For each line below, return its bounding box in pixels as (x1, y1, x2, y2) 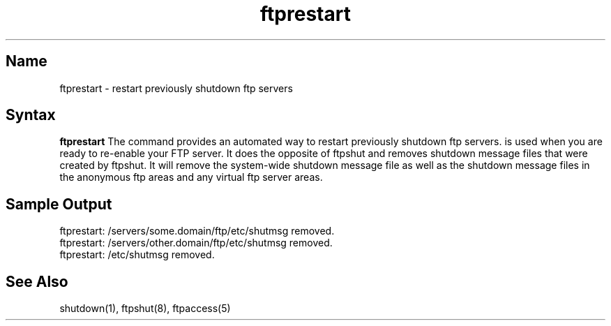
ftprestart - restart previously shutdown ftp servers (59, 82, 293, 94)
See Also (6, 272, 68, 290)
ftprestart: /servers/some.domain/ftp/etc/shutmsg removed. (59, 225, 335, 237)
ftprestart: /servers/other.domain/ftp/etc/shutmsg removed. (59, 237, 333, 249)
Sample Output (6, 195, 112, 213)
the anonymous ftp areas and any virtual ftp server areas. (59, 171, 323, 184)
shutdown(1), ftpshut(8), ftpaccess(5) (59, 302, 231, 315)
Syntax (6, 106, 56, 124)
